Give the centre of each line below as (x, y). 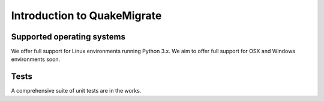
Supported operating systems (68, 37)
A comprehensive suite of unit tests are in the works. (76, 91)
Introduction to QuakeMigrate (86, 16)
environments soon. (36, 59)
